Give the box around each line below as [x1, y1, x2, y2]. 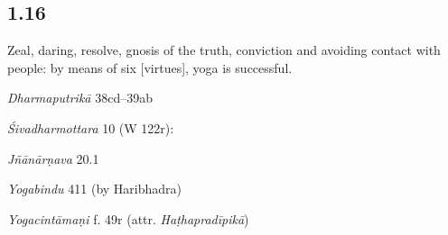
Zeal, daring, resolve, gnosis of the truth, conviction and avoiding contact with [7, 41, 441, 59]
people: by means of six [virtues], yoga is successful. [7, 58, 293, 77]
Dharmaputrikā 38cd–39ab [7, 88, 153, 107]
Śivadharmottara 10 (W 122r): [7, 118, 174, 137]
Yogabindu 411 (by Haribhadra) [7, 179, 182, 198]
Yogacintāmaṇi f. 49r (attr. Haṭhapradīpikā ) [7, 209, 249, 228]
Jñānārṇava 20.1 [7, 149, 99, 167]
